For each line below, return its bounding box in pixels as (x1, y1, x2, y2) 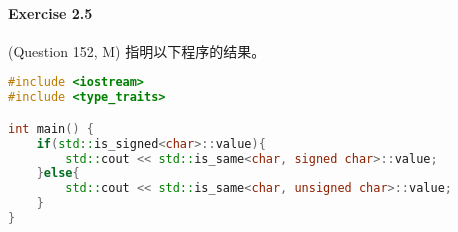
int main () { (8, 121, 94, 136)
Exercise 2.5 (8, 2, 93, 23)
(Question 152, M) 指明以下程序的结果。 (8, 40, 266, 61)
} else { (36, 166, 80, 181)
